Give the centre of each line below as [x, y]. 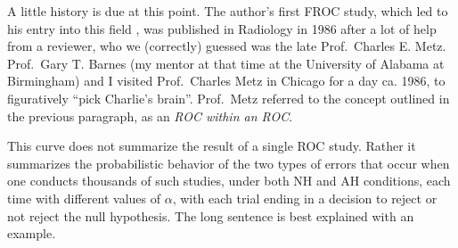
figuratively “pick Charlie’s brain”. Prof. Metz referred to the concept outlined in [229, 98]
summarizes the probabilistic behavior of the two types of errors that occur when [229, 163]
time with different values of [84, 198]
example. [32, 233]
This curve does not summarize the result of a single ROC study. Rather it [212, 146]
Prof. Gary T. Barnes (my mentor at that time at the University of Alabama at [226, 63]
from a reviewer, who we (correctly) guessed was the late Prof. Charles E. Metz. [227, 46]
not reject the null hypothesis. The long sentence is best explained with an [211, 215]
